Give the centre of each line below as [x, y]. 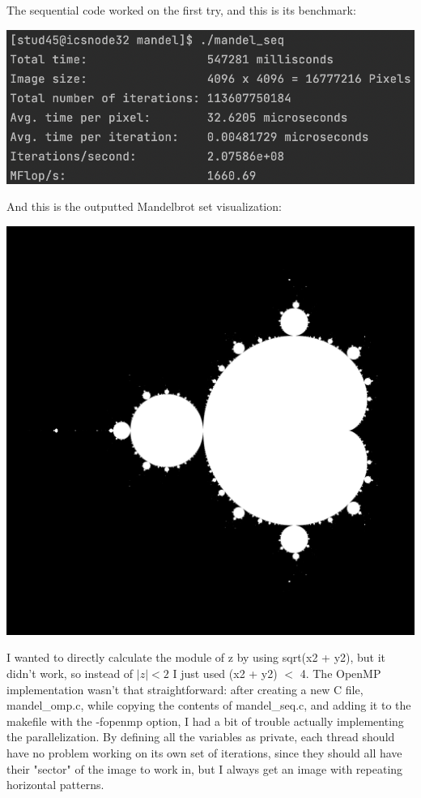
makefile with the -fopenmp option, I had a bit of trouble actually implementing [205, 721]
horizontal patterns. [55, 785]
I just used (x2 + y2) [225, 674]
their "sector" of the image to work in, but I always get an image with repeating [205, 768]
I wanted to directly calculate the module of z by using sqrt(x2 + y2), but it [196, 657]
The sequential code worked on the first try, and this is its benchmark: [181, 10]
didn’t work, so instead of [70, 674]
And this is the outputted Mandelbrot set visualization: [144, 206]
